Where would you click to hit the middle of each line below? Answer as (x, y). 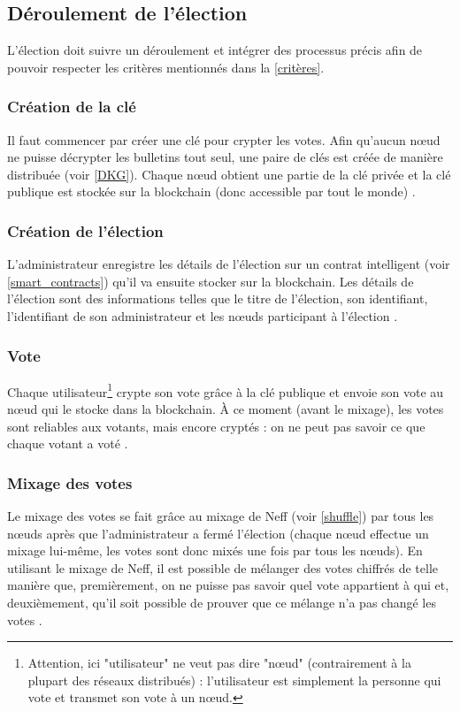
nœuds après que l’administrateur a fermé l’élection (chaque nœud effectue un (218, 533)
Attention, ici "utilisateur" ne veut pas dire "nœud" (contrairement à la (219, 663)
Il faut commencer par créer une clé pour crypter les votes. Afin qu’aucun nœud (224, 139)
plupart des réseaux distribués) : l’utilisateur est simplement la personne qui (234, 680)
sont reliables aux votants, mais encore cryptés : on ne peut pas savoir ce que (216, 426)
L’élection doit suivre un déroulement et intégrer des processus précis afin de (215, 50)
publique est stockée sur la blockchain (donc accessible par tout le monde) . (211, 191)
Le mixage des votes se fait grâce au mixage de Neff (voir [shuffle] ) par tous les (221, 516)
